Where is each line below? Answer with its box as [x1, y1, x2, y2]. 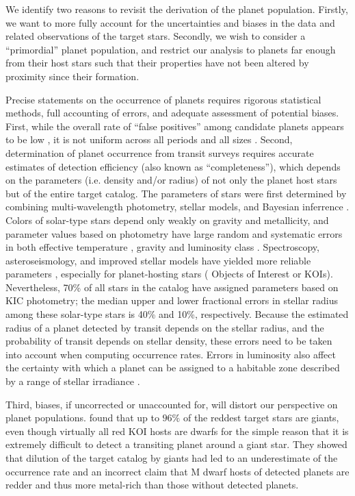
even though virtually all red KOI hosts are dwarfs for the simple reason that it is [5, 423, 349, 438]
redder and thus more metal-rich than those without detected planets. [5, 478, 299, 492]
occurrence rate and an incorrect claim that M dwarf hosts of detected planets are [5, 464, 350, 478]
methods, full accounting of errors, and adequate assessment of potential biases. [5, 106, 339, 120]
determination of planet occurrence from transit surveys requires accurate [5, 145, 314, 160]
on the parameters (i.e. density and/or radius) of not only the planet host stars [5, 173, 337, 187]
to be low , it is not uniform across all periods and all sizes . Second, [5, 132, 293, 147]
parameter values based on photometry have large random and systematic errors [5, 226, 343, 240]
